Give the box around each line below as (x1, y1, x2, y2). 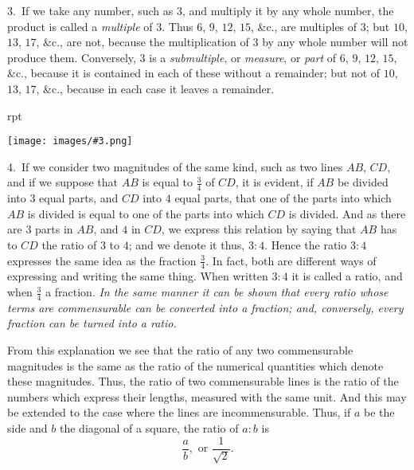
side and (7, 420, 48, 437)
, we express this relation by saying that (161, 221, 357, 237)
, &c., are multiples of (250, 18, 357, 34)
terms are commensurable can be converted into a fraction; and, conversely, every (7, 299, 404, 315)
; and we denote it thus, (128, 237, 245, 253)
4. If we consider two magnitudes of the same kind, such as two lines (7, 158, 343, 174)
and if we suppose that (7, 174, 118, 190)
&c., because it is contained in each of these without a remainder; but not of (7, 65, 381, 81)
